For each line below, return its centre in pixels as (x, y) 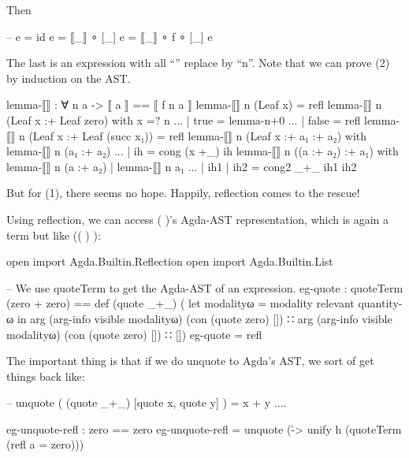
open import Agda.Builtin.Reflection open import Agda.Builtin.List (170, 261)
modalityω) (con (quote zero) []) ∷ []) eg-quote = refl (134, 334)
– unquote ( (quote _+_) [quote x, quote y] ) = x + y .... (147, 402)
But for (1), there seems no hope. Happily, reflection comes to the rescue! (183, 193)
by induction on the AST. (69, 78)
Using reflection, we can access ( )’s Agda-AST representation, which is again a (198, 219)
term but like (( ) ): (54, 235)
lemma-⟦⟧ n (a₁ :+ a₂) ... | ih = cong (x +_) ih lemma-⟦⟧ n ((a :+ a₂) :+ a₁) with (203, 151)
